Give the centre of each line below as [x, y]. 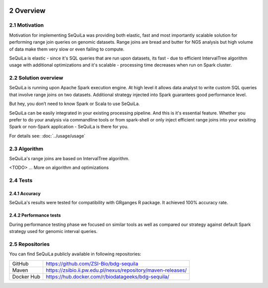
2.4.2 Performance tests [35, 215]
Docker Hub [26, 277]
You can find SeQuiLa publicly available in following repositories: [75, 254]
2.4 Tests [21, 180]
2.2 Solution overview [36, 78]
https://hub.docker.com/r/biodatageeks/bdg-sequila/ [107, 277]
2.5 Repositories [29, 244]
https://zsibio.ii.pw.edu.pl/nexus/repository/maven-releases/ [116, 270]
